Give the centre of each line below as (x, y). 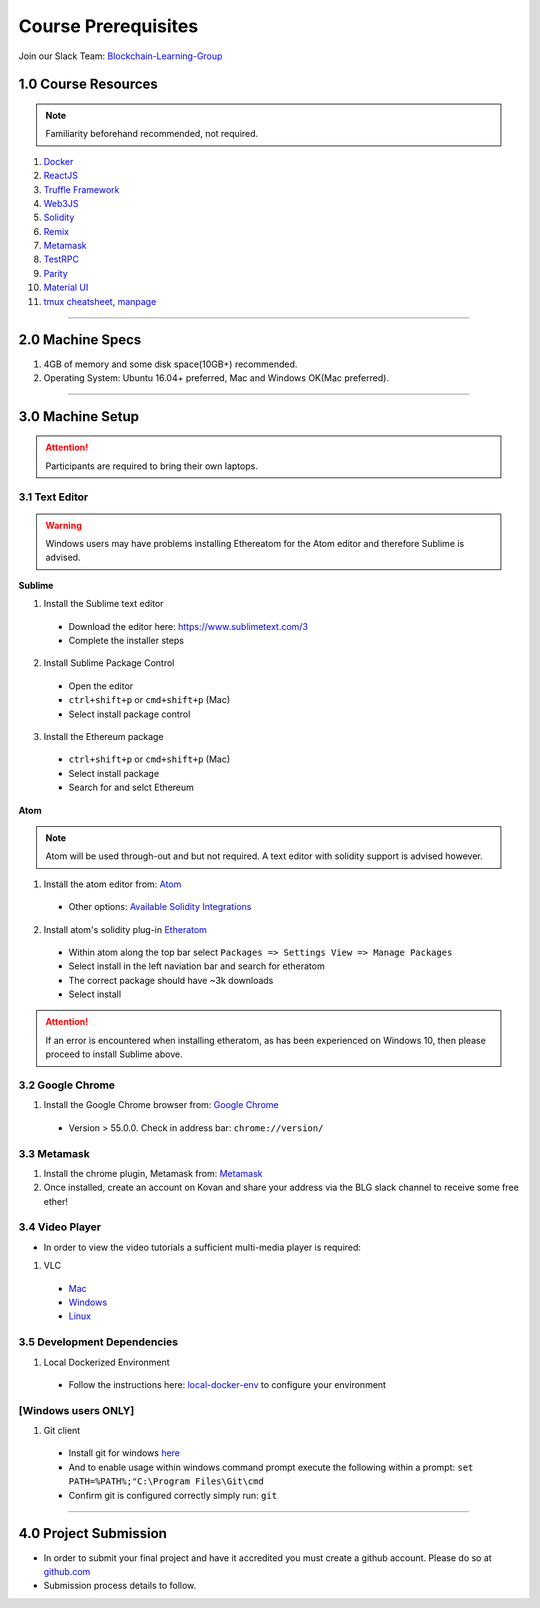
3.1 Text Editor (53, 497)
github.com (67, 1571)
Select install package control (129, 714)
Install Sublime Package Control (109, 663)
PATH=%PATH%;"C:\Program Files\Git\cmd (166, 1481)
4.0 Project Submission (92, 1533)
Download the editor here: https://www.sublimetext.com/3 (188, 626)
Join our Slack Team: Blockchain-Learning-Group (120, 56)
